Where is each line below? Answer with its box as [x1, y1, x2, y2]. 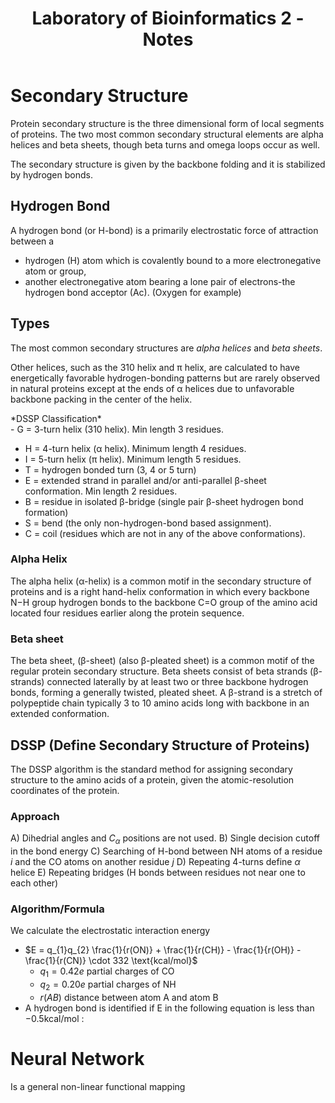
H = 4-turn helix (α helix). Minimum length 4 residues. [24, 442, 247, 454]
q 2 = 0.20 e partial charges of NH [39, 978, 177, 992]
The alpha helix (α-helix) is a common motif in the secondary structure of [10, 575, 312, 587]
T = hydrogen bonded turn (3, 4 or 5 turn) [24, 463, 197, 476]
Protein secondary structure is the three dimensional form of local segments [10, 117, 325, 129]
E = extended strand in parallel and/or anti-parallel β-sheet [24, 474, 267, 486]
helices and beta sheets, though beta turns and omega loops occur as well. [10, 138, 320, 151]
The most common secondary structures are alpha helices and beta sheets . [10, 342, 323, 354]
